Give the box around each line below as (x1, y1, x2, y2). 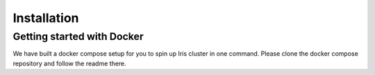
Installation (12, 10, 79, 25)
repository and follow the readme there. (12, 59, 126, 67)
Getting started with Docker (12, 30, 144, 43)
